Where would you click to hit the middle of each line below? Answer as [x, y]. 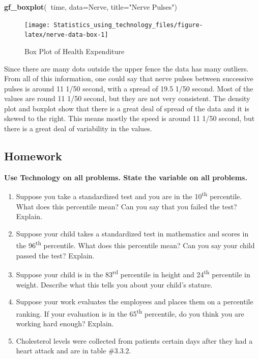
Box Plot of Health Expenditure [75, 51]
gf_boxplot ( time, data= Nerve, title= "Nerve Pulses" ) [91, 7]
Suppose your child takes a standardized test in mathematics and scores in [132, 233]
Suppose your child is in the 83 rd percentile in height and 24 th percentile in [133, 273]
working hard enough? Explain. [65, 324]
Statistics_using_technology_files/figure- [128, 25]
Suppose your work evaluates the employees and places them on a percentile [135, 302]
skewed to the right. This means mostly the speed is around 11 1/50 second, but [129, 118]
